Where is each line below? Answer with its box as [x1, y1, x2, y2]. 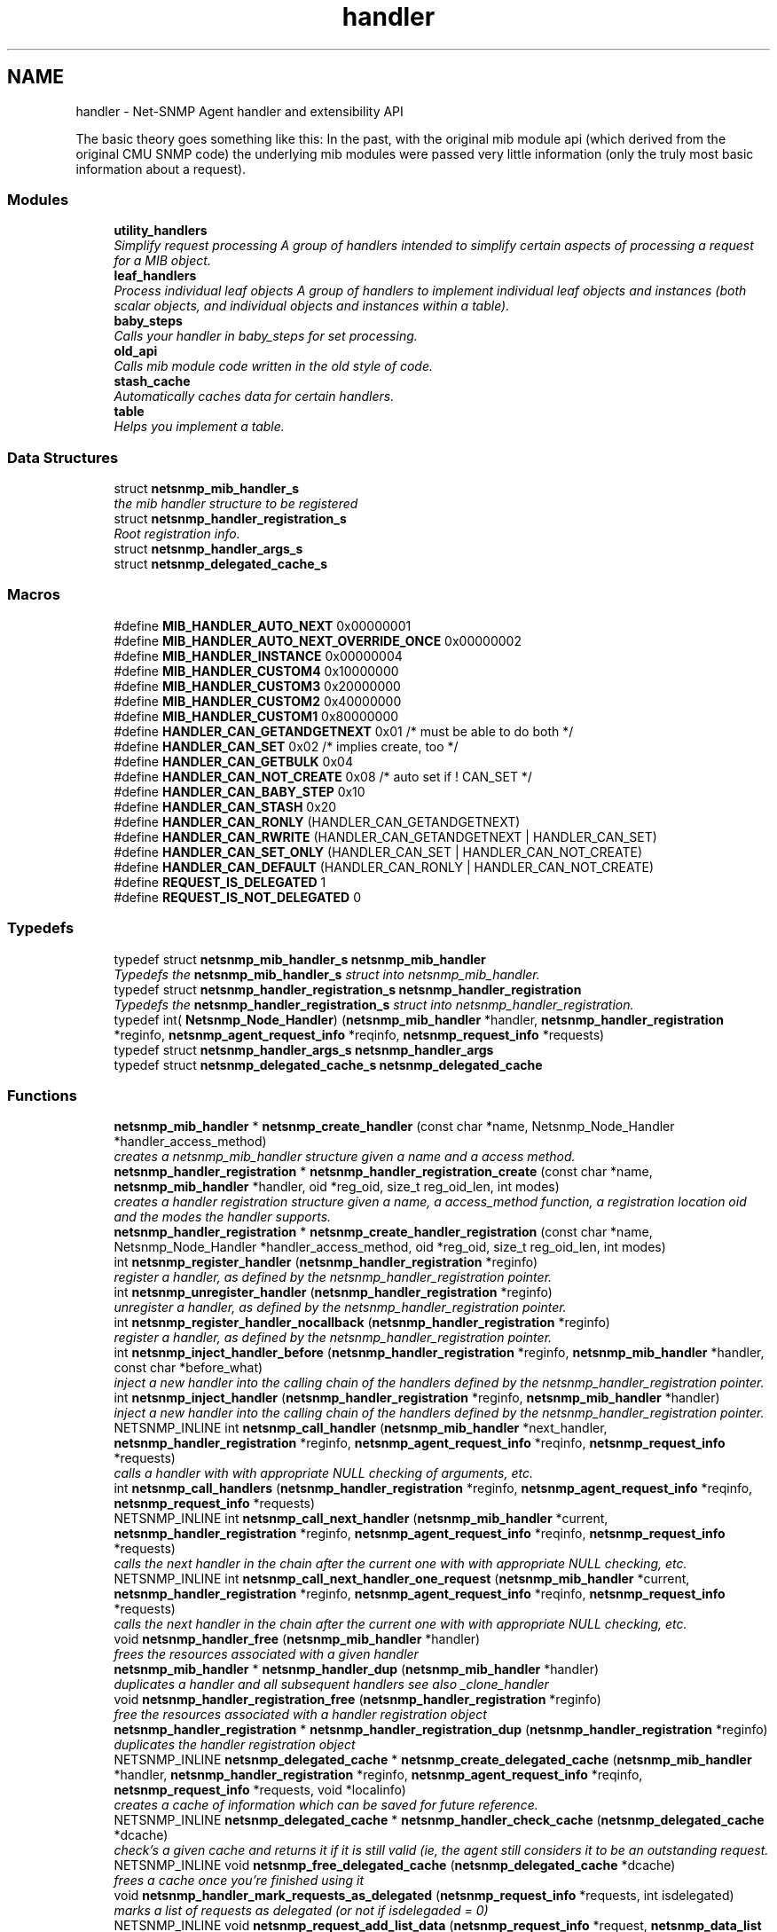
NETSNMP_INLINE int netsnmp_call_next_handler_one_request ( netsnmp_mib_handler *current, [114, 1571, 690, 1587]
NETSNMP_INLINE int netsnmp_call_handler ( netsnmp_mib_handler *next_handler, [114, 1420, 608, 1436]
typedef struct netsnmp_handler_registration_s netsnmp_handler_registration [114, 981, 582, 997]
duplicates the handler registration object [114, 1737, 356, 1753]
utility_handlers [114, 223, 208, 239]
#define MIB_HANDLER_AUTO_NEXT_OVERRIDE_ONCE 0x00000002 [114, 632, 522, 648]
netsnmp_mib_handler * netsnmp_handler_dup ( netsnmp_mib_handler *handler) [114, 1661, 600, 1677]
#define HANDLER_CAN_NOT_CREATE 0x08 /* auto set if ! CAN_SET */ [114, 768, 532, 784]
